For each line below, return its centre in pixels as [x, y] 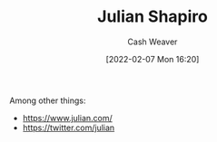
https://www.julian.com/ [68, 118]
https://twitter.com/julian [69, 128]
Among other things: [48, 100]
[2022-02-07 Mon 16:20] [153, 59]
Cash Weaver [153, 42]
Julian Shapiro [153, 17]
